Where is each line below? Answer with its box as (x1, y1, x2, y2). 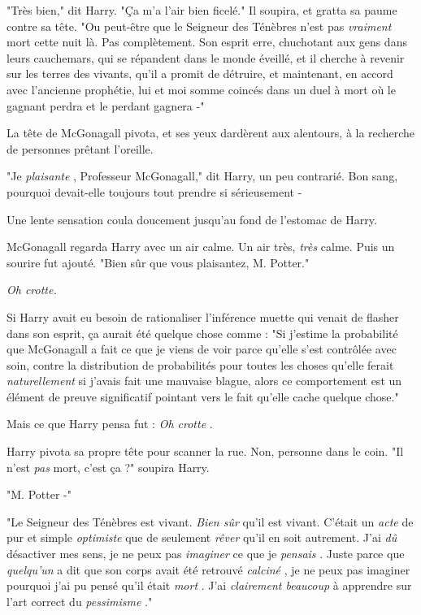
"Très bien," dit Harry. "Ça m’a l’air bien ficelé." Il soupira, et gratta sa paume (7, 2, 397, 18)
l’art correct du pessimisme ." (7, 592, 153, 609)
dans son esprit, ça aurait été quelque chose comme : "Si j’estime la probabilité (7, 324, 398, 341)
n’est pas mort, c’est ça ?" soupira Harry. (7, 458, 210, 475)
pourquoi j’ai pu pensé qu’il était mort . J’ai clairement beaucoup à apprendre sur (7, 577, 412, 594)
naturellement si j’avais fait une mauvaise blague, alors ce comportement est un (7, 372, 402, 389)
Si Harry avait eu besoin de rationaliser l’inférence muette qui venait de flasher (7, 308, 399, 325)
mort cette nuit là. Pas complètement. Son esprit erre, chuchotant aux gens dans (7, 33, 407, 50)
